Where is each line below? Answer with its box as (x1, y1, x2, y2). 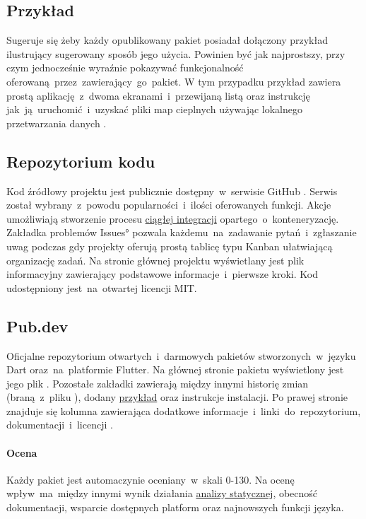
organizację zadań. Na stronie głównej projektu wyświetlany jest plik (6, 252, 305, 267)
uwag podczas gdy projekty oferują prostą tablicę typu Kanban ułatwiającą (6, 238, 333, 253)
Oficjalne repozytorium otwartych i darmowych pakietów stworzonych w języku (6, 348, 356, 363)
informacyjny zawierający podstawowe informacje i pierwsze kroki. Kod (6, 267, 318, 281)
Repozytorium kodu (6, 150, 155, 172)
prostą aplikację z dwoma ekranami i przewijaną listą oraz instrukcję (6, 88, 310, 103)
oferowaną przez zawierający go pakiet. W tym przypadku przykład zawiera (6, 74, 341, 88)
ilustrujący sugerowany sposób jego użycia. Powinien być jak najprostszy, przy (6, 46, 346, 61)
